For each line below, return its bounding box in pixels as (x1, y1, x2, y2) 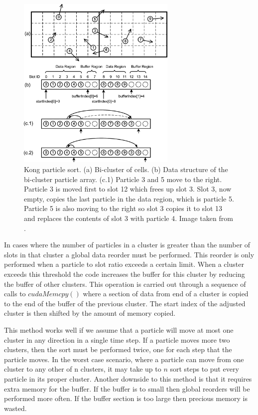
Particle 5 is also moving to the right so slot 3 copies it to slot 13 (24, 203, 223, 213)
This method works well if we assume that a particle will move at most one (4, 324, 234, 335)
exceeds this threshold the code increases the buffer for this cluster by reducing (4, 268, 245, 279)
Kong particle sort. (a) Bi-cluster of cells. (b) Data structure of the (24, 164, 228, 175)
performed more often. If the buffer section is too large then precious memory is (4, 393, 248, 404)
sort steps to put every (170, 364, 239, 374)
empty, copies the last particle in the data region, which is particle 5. (24, 193, 234, 204)
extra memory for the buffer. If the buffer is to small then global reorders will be (4, 383, 250, 394)
